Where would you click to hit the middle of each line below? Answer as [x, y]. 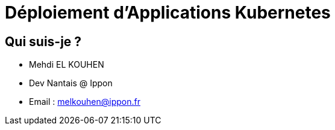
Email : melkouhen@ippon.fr [85, 102]
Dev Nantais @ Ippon [71, 83]
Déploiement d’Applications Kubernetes [168, 13]
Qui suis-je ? [43, 41]
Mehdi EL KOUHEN [67, 65]
